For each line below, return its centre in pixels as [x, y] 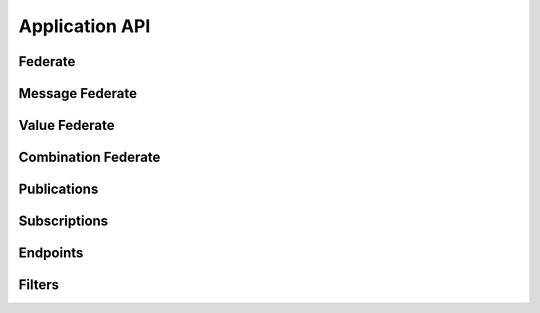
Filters [39, 285]
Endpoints [51, 253]
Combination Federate [89, 157]
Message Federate [77, 93]
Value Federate [66, 125]
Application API [84, 26]
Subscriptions [63, 221]
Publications [58, 189]
